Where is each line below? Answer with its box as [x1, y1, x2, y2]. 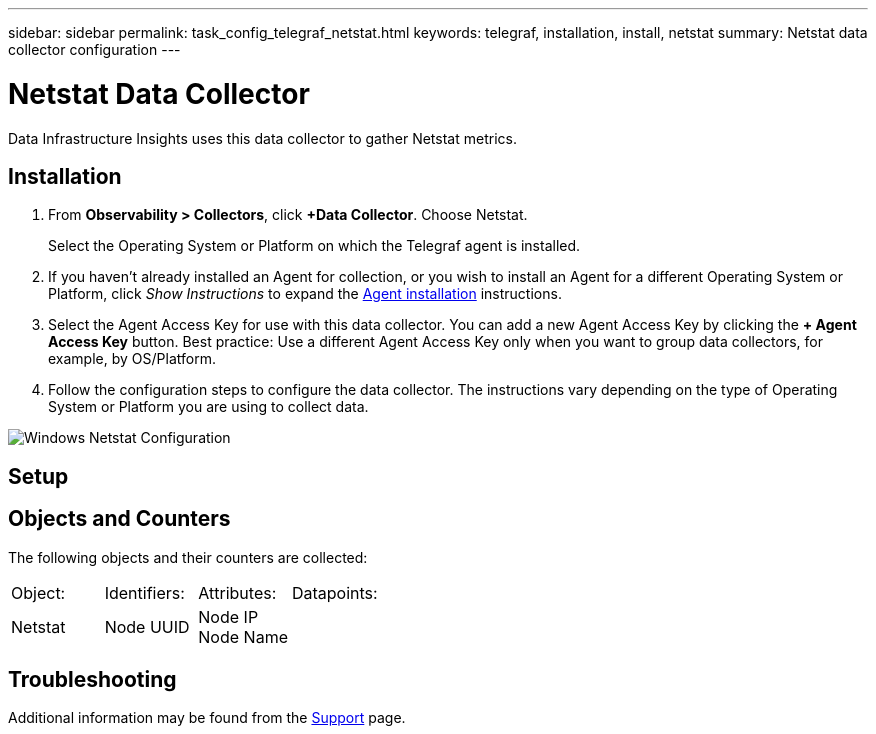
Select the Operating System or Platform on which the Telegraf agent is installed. [48, 237, 581, 255]
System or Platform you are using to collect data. [48, 398, 369, 416]
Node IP [198, 606, 259, 627]
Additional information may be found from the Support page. [8, 709, 406, 727]
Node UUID [104, 616, 190, 637]
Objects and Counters [8, 506, 231, 532]
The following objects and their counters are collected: [8, 548, 368, 566]
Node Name [198, 626, 288, 647]
